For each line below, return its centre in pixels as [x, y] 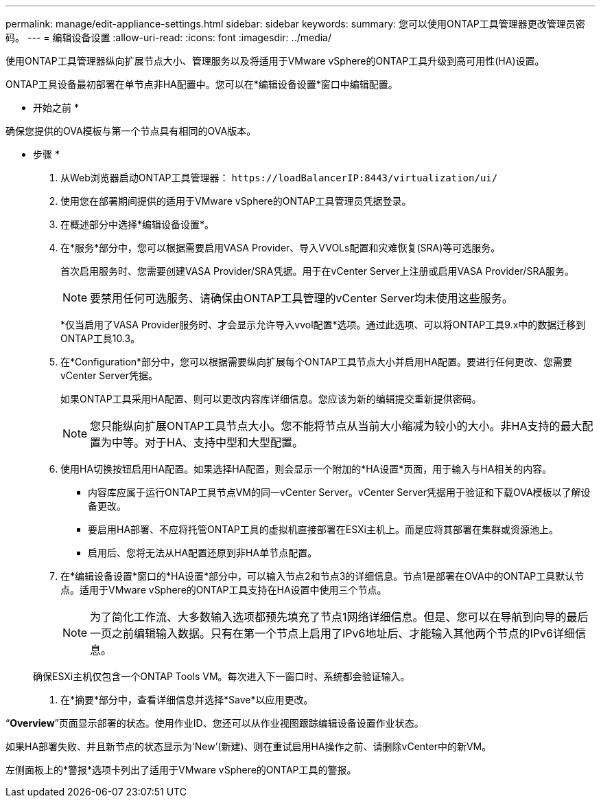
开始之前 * [56, 108]
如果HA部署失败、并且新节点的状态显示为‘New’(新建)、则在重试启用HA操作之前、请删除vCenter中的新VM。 [249, 746]
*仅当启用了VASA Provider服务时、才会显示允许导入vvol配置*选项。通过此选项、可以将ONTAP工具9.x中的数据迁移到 [323, 325]
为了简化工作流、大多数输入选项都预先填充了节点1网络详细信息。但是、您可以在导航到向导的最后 [339, 617]
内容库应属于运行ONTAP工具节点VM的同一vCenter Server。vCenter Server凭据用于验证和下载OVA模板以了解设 [339, 492]
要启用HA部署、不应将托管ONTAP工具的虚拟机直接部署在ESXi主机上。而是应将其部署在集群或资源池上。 [323, 529]
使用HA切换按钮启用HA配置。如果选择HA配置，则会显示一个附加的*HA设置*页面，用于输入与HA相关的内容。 [306, 469]
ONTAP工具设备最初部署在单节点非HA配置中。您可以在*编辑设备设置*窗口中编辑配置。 [202, 84]
